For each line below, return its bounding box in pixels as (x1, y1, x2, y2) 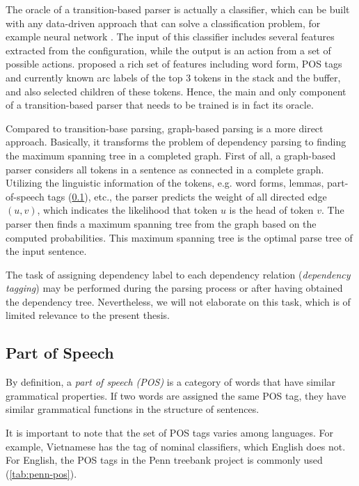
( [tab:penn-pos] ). (6, 466, 77, 480)
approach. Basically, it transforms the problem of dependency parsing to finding (6, 134, 346, 149)
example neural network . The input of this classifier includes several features (6, 29, 335, 44)
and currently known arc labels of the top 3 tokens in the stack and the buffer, (6, 70, 341, 84)
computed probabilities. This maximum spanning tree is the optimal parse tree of (6, 230, 353, 244)
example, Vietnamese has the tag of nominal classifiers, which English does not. (6, 439, 346, 453)
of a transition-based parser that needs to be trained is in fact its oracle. (6, 97, 314, 112)
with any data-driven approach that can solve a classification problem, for (6, 15, 321, 30)
